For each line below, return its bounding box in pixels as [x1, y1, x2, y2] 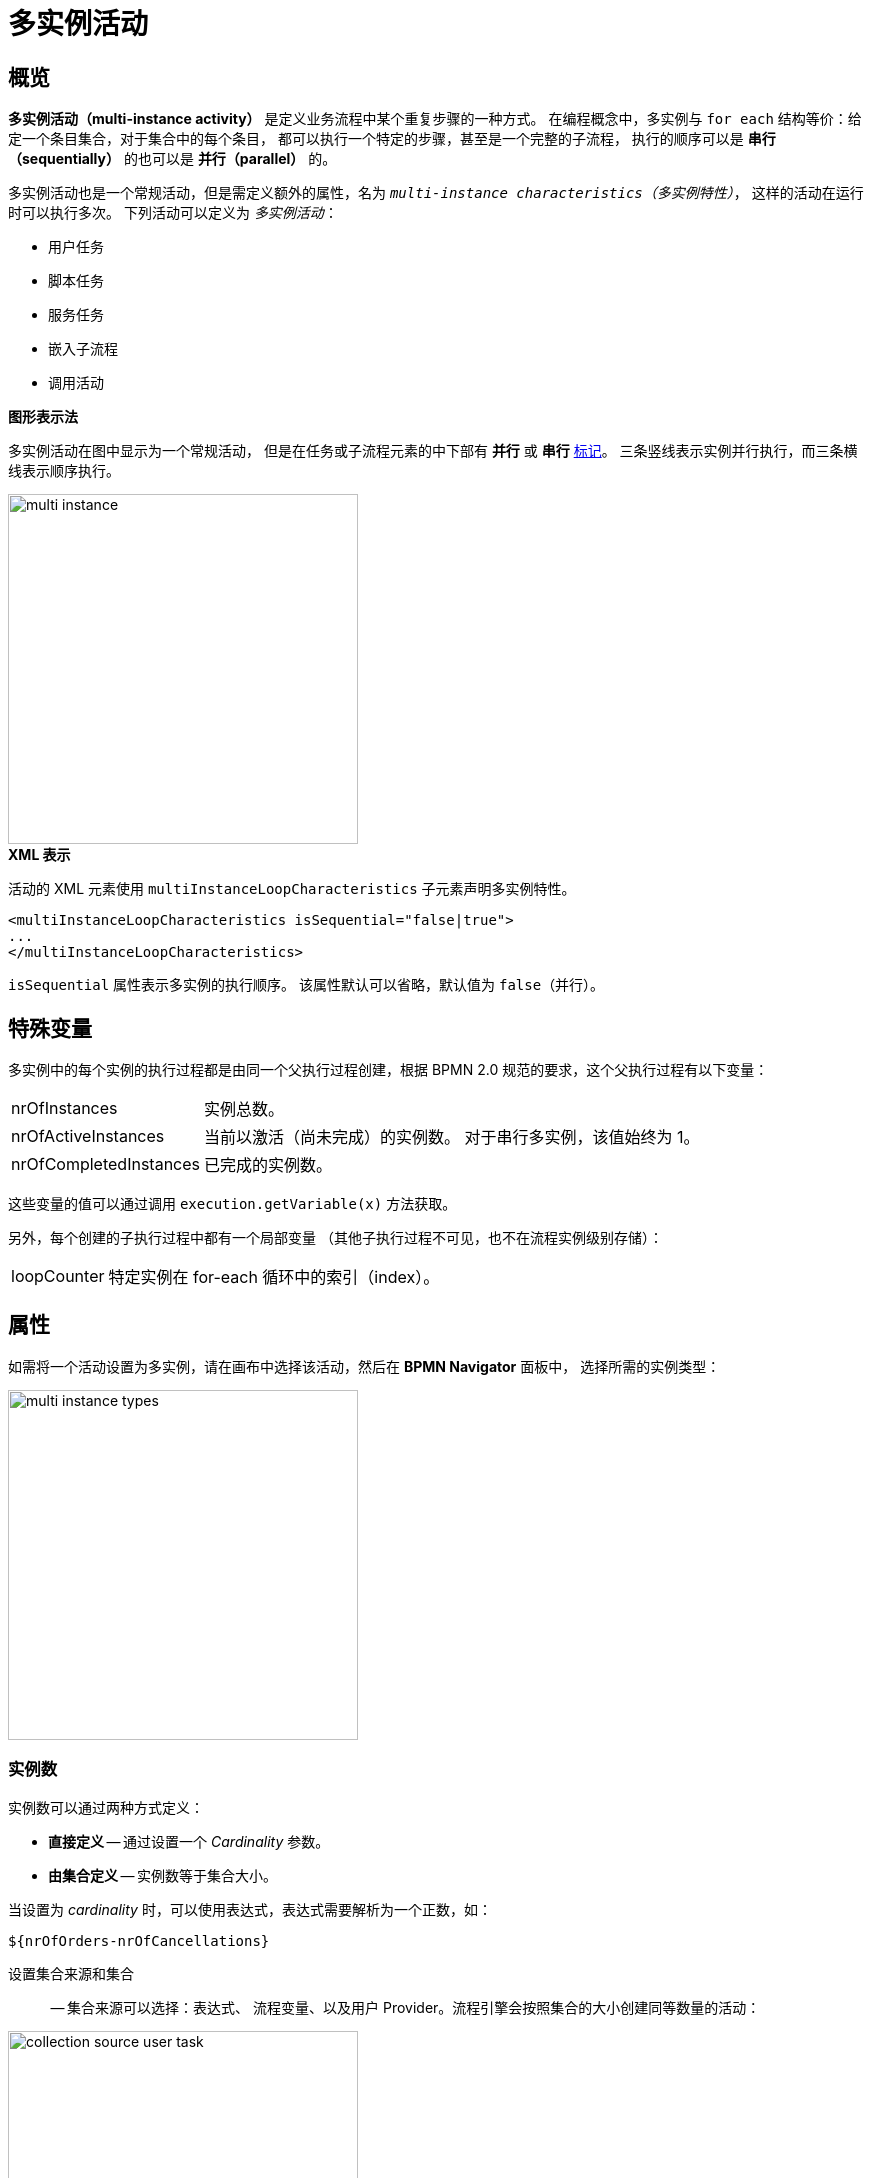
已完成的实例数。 [204, 1155, 333, 1176]
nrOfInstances [11, 1098, 118, 1119]
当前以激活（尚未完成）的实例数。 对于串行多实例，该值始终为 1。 [204, 1127, 700, 1148]
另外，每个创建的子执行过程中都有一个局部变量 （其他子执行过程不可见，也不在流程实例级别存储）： [8, 1229, 663, 1247]
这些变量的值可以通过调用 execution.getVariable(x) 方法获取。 [8, 1195, 457, 1213]
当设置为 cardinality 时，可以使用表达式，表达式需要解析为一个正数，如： [8, 1900, 492, 1918]
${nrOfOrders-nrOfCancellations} [8, 1932, 270, 1949]
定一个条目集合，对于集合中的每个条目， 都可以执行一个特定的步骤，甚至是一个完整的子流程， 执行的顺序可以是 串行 [8, 130, 776, 148]
